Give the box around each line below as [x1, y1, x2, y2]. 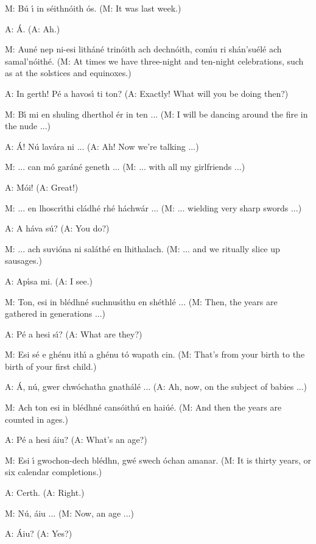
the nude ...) [5, 119, 51, 132]
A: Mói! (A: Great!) [5, 180, 79, 193]
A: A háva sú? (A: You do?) [5, 222, 110, 235]
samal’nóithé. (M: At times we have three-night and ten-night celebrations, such [5, 54, 304, 67]
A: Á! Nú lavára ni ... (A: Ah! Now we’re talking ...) [5, 140, 199, 152]
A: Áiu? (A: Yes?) [5, 527, 72, 540]
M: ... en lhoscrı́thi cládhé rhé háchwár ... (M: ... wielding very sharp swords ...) [5, 201, 302, 214]
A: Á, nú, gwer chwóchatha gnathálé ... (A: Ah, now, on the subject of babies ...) [5, 380, 307, 393]
